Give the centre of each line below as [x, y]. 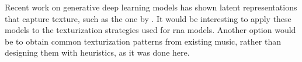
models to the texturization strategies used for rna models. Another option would [150, 30]
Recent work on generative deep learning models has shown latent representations [151, 7]
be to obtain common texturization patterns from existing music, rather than [143, 41]
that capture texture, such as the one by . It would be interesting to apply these [148, 18]
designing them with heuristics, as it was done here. [97, 52]
